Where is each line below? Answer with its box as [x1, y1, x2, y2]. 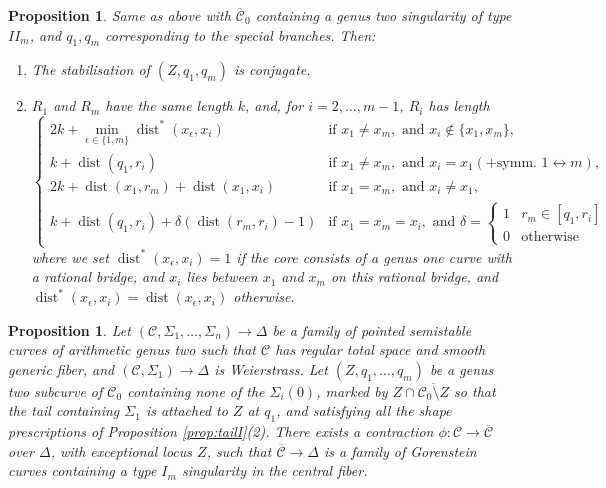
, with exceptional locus [50, 440, 193, 461]
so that [454, 380, 496, 401]
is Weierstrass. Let [214, 358, 328, 379]
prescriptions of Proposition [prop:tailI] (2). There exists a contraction [8, 421, 434, 442]
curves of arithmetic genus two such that [8, 339, 256, 360]
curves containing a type [8, 460, 157, 481]
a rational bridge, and [31, 266, 165, 287]
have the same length [105, 95, 233, 116]
